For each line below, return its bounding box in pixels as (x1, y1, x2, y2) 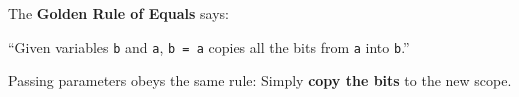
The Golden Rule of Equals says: (8, 3, 229, 23)
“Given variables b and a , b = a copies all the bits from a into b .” (8, 36, 410, 57)
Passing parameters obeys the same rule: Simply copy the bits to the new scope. (8, 70, 512, 91)
